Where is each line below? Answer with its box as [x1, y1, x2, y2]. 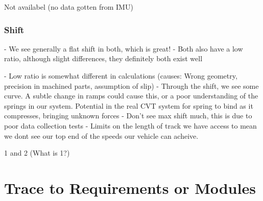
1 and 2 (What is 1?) [4, 147, 70, 158]
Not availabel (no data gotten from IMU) [4, 2, 133, 12]
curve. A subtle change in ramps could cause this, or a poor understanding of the [4, 90, 258, 101]
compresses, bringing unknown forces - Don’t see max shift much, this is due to [4, 110, 252, 121]
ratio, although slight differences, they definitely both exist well [4, 53, 203, 64]
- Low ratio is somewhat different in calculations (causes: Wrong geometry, [4, 70, 237, 81]
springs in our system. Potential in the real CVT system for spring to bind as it [4, 100, 253, 111]
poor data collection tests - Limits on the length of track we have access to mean [4, 120, 257, 131]
